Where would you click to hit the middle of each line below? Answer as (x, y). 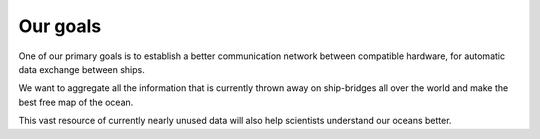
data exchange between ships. (81, 69)
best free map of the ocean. (76, 102)
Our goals (60, 26)
